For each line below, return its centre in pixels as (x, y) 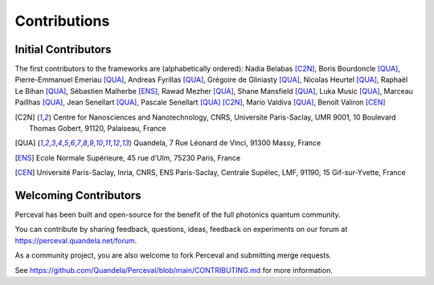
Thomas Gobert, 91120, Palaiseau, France (98, 128)
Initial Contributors (63, 49)
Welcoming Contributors (78, 195)
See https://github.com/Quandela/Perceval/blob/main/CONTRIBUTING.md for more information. (174, 270)
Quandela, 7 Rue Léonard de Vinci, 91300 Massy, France (227, 143)
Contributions (62, 21)
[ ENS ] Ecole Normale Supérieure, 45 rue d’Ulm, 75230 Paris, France (128, 157)
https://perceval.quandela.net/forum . (76, 240)
